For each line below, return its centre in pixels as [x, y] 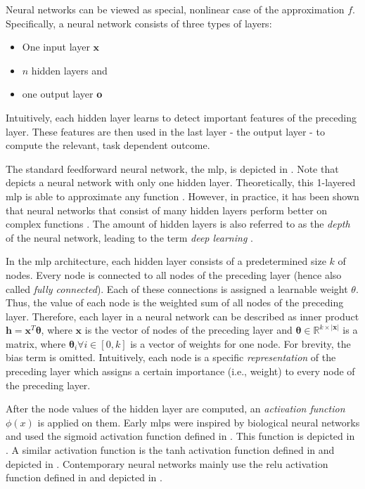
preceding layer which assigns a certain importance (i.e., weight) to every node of [180, 371]
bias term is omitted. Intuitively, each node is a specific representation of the [171, 357]
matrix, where [36, 343]
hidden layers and [69, 70]
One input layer [56, 47]
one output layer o [62, 94]
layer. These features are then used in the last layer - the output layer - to [165, 131]
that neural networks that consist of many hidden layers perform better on [167, 210]
